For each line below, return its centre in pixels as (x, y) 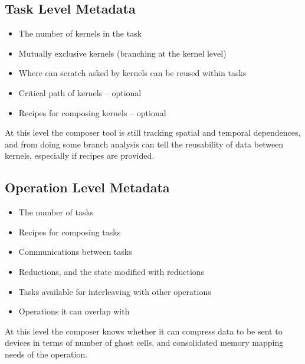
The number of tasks (56, 212)
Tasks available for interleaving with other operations (115, 291)
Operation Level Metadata (87, 187)
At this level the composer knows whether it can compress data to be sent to (144, 331)
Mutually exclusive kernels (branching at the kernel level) (122, 53)
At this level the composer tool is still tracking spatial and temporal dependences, (153, 132)
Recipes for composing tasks (70, 232)
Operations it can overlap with (74, 311)
